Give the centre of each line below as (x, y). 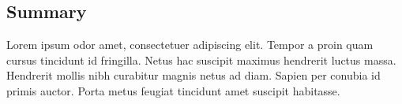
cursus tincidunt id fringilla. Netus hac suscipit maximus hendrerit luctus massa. (201, 59)
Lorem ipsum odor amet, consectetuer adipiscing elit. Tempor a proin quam (190, 45)
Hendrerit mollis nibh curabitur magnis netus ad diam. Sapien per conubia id (193, 75)
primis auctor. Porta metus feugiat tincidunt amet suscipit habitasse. (173, 90)
